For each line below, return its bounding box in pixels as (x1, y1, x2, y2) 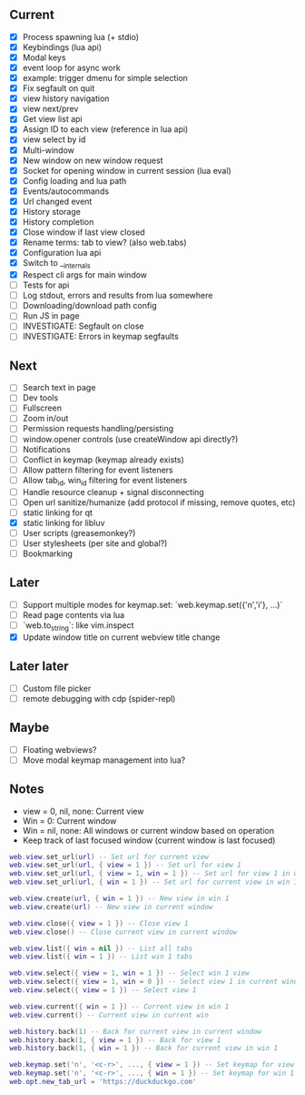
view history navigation (22, 93, 110, 104)
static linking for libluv (22, 517, 105, 528)
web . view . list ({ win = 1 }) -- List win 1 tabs (9, 952, 193, 961)
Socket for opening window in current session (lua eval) (22, 165, 231, 176)
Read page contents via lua (22, 609, 125, 620)
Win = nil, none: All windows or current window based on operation (22, 825, 275, 836)
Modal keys (22, 52, 66, 63)
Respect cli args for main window (22, 269, 148, 280)
